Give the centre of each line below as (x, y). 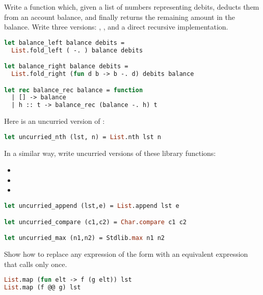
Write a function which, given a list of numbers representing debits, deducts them (132, 7)
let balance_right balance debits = (66, 66)
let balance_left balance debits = (64, 43)
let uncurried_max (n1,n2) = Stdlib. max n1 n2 (85, 238)
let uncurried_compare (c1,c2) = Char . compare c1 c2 (95, 222)
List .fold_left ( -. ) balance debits (77, 50)
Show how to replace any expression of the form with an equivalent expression (126, 254)
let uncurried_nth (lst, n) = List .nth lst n (83, 137)
